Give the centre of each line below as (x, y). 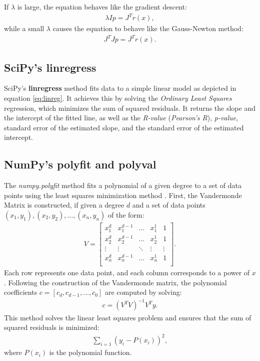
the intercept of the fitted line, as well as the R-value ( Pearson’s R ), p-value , (121, 118)
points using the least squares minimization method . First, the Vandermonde (123, 195)
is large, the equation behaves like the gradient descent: (102, 7)
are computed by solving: (143, 292)
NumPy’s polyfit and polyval (80, 164)
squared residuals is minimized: (52, 327)
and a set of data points (169, 205)
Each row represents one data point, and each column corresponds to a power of (127, 273)
